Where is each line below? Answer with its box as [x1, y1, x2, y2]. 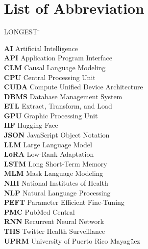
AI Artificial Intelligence [4, 43, 78, 53]
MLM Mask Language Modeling [4, 168, 103, 178]
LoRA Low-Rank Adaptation [4, 149, 94, 159]
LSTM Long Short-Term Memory [4, 158, 107, 168]
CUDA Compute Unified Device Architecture [4, 82, 143, 92]
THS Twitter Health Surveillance [4, 226, 105, 236]
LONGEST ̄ [4, 27, 40, 37]
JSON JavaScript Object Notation [4, 130, 110, 140]
